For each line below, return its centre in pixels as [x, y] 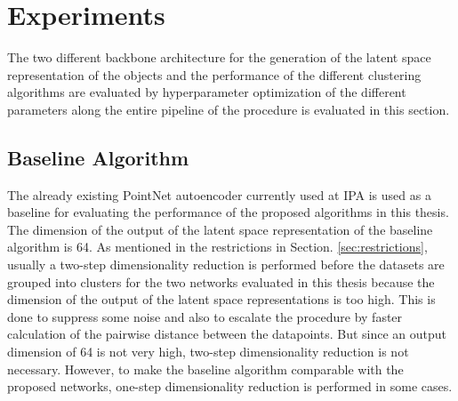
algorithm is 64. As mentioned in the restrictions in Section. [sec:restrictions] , [217, 247]
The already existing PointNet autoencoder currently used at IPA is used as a [219, 194]
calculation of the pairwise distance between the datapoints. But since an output [227, 334]
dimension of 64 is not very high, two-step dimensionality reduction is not [208, 352]
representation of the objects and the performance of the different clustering [214, 74]
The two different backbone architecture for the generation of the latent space [219, 57]
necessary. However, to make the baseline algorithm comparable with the [205, 369]
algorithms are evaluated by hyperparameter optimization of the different [207, 92]
